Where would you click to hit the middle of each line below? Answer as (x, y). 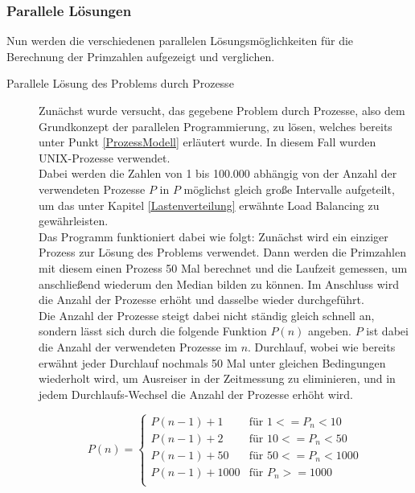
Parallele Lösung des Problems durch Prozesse (120, 83)
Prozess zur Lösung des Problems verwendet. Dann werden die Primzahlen (222, 252)
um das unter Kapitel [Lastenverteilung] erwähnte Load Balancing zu (209, 205)
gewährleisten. (74, 221)
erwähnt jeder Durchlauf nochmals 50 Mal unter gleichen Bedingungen (212, 362)
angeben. (329, 331)
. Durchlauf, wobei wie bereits (322, 346)
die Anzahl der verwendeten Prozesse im (138, 346)
